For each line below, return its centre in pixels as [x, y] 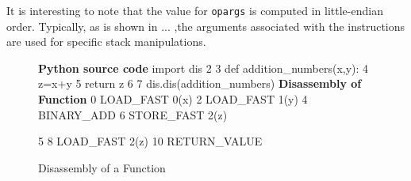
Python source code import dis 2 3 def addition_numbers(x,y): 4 [204, 68]
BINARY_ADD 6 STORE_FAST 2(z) [133, 114]
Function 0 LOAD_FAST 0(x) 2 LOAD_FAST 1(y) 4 [173, 99]
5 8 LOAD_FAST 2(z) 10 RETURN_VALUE [150, 141]
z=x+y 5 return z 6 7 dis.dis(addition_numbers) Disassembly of [200, 83]
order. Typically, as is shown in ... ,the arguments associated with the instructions [206, 26]
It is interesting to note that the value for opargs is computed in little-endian [195, 10]
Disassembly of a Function [102, 167]
